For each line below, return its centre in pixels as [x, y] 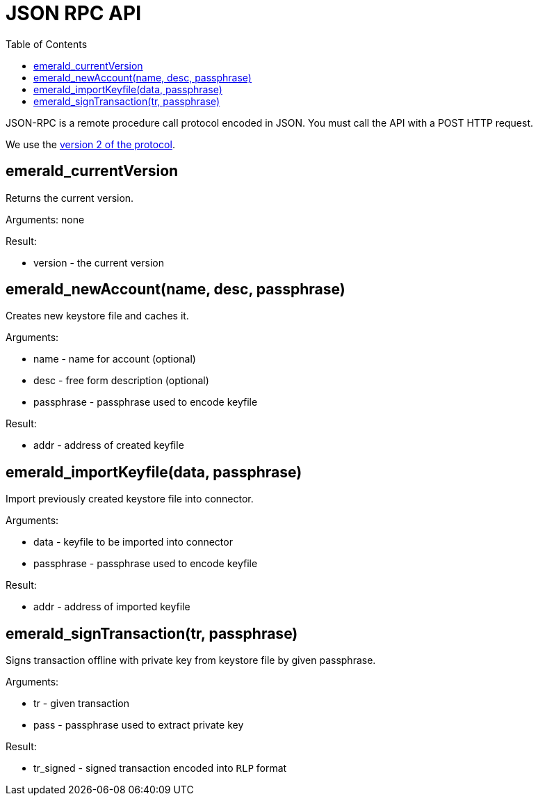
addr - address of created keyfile [109, 445]
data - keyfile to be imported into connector [133, 542]
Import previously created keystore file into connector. [130, 499]
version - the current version [99, 262]
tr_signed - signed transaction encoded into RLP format [160, 768]
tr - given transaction [81, 704]
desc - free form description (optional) [121, 381]
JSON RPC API [74, 13]
